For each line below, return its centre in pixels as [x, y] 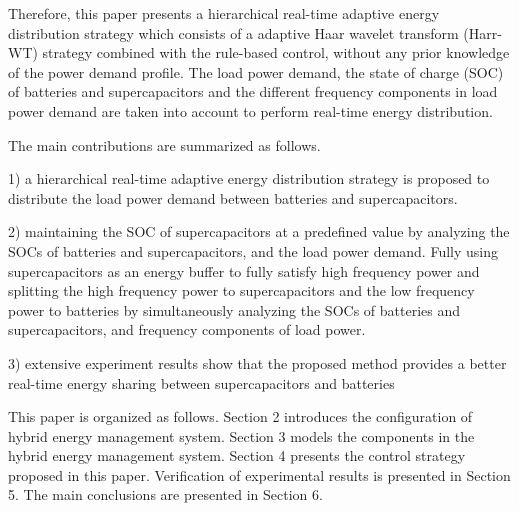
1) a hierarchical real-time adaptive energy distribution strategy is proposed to [249, 178]
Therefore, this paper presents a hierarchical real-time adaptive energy [224, 13]
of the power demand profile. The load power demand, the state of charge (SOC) [256, 71]
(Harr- [482, 32]
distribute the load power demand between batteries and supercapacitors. [233, 197]
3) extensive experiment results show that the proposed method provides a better [257, 362]
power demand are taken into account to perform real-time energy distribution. [250, 110]
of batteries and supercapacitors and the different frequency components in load [253, 91]
